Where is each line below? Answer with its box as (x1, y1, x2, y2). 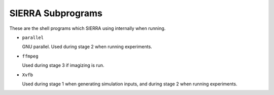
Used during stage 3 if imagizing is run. (22, 62, 105, 68)
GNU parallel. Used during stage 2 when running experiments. (22, 43, 152, 50)
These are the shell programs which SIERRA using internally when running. (9, 25, 166, 31)
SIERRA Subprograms (9, 8, 102, 19)
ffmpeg (22, 53, 39, 59)
